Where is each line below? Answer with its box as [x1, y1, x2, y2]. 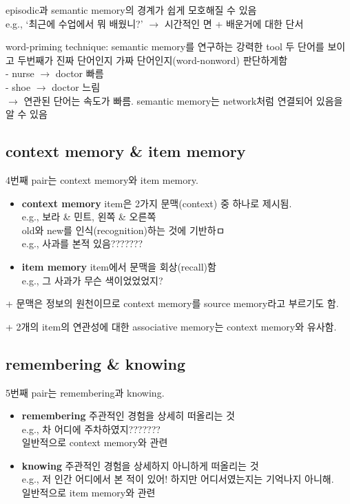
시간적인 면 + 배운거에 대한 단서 [164, 16, 304, 30]
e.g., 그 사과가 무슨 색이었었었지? [21, 273, 163, 287]
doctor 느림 [52, 79, 101, 94]
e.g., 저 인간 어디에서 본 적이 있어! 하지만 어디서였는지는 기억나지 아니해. [21, 472, 334, 486]
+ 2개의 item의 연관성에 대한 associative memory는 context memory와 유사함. [6, 319, 337, 333]
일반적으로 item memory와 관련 [21, 485, 156, 500]
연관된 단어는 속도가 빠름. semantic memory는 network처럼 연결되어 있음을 [23, 93, 343, 107]
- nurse [6, 66, 34, 81]
